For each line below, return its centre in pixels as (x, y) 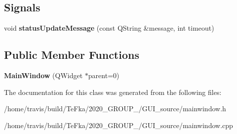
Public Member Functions (72, 55)
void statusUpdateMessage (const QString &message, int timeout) (109, 28)
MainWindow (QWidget (43, 75)
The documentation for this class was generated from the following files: (113, 92)
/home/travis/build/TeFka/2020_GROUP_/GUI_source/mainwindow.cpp (118, 125)
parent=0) (104, 75)
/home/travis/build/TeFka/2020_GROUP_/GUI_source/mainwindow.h (115, 109)
